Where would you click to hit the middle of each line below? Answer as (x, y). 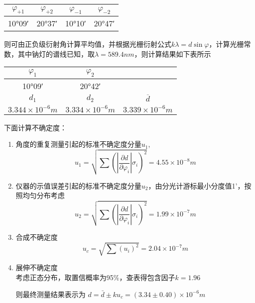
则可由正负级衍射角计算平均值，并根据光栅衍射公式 (88, 44)
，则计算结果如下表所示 (173, 53)
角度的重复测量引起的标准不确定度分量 (78, 144)
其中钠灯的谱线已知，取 (56, 53)
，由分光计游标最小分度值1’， (196, 185)
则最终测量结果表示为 (51, 294)
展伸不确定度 (37, 267)
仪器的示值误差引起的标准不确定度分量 (78, 185)
